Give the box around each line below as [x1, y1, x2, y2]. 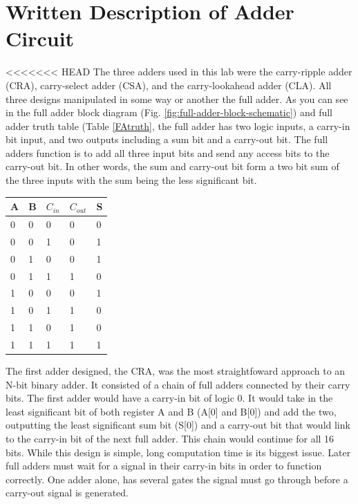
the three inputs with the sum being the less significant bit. [6, 173, 257, 187]
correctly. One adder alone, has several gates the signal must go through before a [6, 472, 348, 486]
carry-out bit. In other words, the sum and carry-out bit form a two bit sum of [6, 159, 339, 174]
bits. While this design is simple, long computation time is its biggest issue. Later [6, 445, 351, 459]
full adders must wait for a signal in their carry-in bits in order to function [6, 458, 322, 473]
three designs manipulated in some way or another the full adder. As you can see [6, 91, 348, 106]
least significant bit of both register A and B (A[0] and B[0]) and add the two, [6, 404, 337, 418]
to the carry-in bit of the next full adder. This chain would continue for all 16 [6, 431, 335, 445]
